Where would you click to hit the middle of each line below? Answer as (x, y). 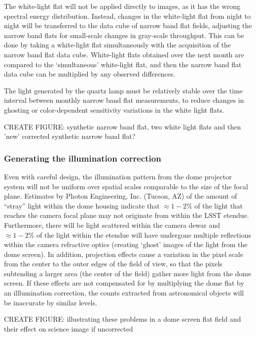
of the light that (219, 205)
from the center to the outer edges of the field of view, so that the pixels (113, 264)
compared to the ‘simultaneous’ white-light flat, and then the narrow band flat (123, 64)
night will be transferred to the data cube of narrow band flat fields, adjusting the (128, 25)
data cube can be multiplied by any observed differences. (90, 74)
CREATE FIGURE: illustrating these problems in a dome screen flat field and (123, 319)
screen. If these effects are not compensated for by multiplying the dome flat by (124, 283)
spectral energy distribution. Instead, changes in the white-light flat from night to (128, 16)
